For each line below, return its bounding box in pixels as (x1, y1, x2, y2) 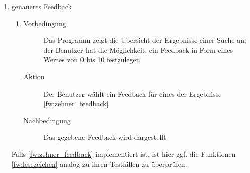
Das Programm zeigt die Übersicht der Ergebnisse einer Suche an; (43, 35, 246, 45)
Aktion (23, 71, 45, 81)
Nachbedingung (23, 115, 71, 125)
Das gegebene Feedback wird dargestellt (43, 132, 166, 142)
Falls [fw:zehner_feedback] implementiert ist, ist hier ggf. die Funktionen (11, 148, 236, 159)
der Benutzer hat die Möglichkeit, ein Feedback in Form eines (43, 44, 233, 55)
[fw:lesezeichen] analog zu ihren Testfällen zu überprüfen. (11, 158, 187, 169)
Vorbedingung (23, 18, 66, 28)
